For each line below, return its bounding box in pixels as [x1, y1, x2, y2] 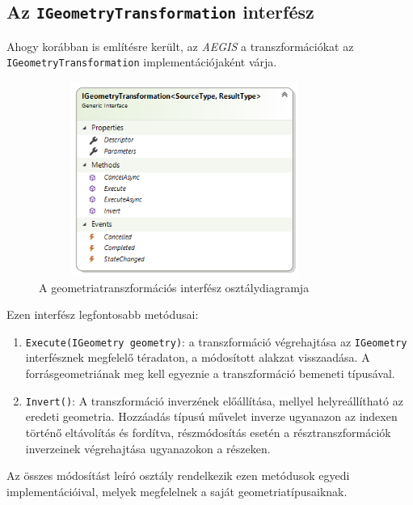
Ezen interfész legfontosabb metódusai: [6, 306, 199, 323]
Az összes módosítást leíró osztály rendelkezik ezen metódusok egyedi [6, 467, 350, 484]
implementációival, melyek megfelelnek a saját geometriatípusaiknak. [6, 482, 348, 499]
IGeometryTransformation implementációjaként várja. [6, 53, 277, 70]
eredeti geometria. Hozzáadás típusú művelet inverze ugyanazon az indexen [25, 408, 398, 425]
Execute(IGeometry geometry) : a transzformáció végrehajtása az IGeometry [25, 333, 407, 350]
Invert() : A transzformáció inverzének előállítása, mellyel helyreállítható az [25, 392, 403, 409]
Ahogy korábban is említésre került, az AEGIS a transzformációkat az [6, 37, 354, 54]
